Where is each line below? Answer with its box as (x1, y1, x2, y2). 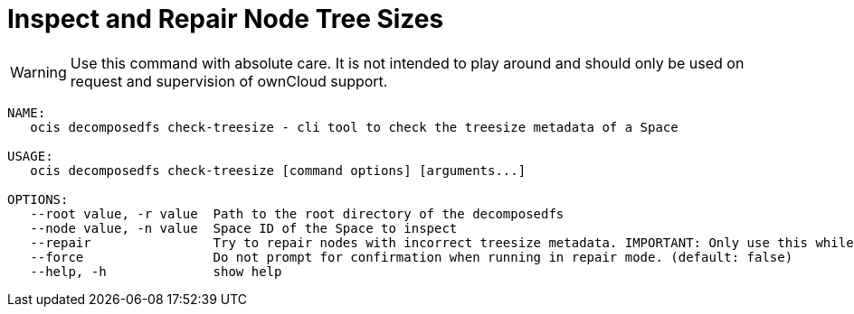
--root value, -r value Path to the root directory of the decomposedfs (30, 206, 565, 221)
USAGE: (7, 148, 53, 163)
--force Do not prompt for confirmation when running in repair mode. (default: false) (30, 249, 793, 264)
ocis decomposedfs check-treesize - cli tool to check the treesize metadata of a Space (30, 119, 678, 134)
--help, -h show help (30, 263, 282, 279)
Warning (10, 62, 67, 81)
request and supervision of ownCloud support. (70, 71, 388, 90)
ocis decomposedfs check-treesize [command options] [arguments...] (30, 162, 527, 178)
